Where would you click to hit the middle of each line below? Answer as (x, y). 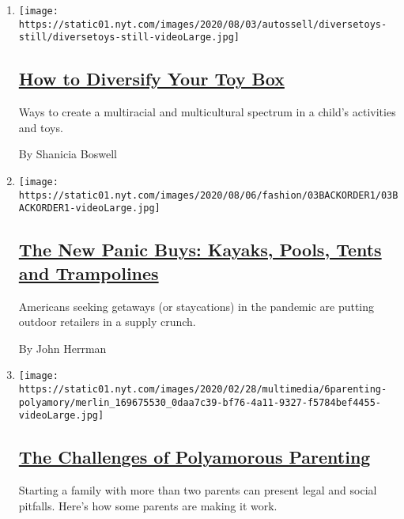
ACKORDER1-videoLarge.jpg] (89, 208)
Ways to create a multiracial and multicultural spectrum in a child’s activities (207, 112)
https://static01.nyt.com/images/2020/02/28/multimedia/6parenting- (203, 389)
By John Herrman (62, 348)
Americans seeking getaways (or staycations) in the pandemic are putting (196, 306)
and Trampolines (89, 273)
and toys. (41, 127)
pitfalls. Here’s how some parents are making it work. (148, 505)
